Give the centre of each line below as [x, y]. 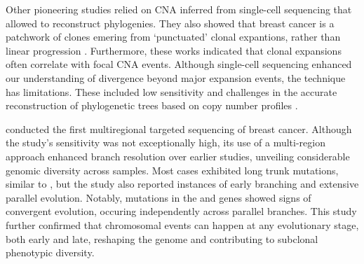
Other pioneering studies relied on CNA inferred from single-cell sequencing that [179, 9]
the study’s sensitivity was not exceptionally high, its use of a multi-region [166, 143]
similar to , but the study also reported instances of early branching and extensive [182, 184]
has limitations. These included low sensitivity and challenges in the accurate [171, 91]
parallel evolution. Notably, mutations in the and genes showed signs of [159, 197]
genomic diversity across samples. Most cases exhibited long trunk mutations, [172, 170]
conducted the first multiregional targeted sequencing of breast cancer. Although [179, 128]
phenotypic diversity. [50, 252]
